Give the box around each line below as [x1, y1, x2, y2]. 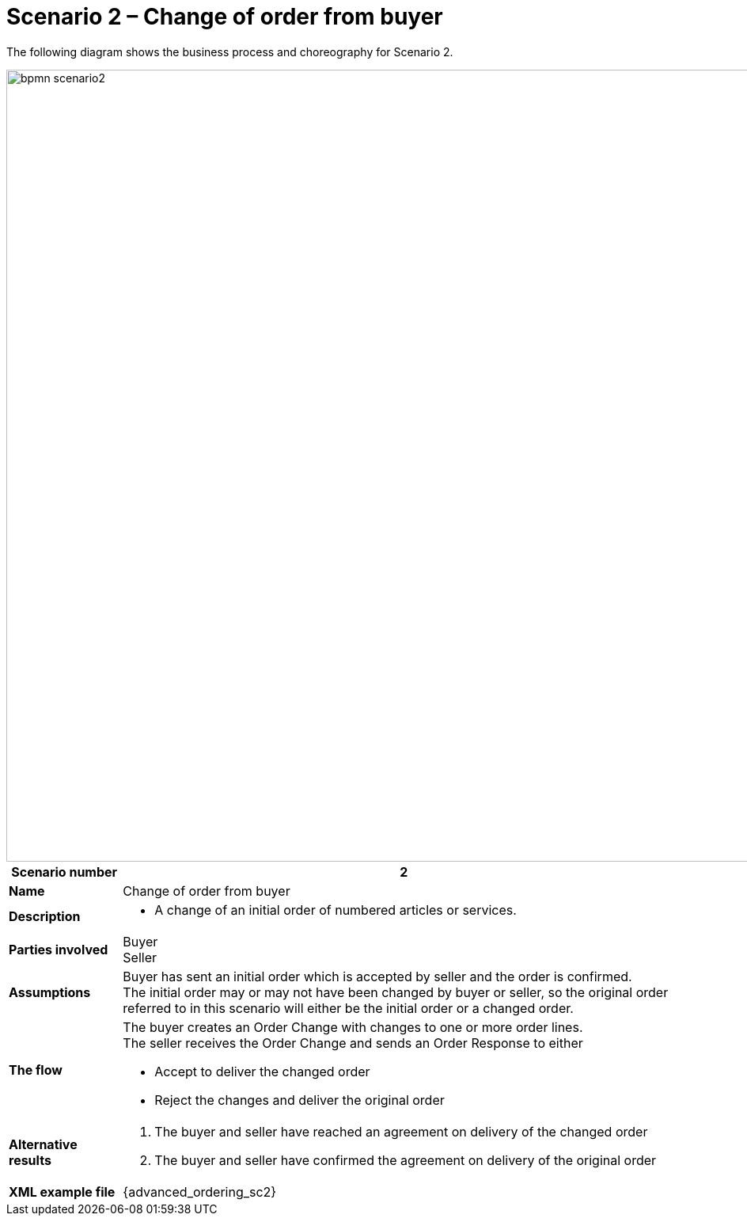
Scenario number [11, 863, 118, 880]
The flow [9, 1061, 63, 1078]
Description [9, 908, 81, 924]
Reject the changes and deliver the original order [154, 1091, 445, 1108]
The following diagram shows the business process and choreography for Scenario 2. [6, 44, 453, 59]
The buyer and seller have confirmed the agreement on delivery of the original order [154, 1152, 657, 1168]
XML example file [9, 1183, 116, 1200]
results [9, 1152, 51, 1168]
